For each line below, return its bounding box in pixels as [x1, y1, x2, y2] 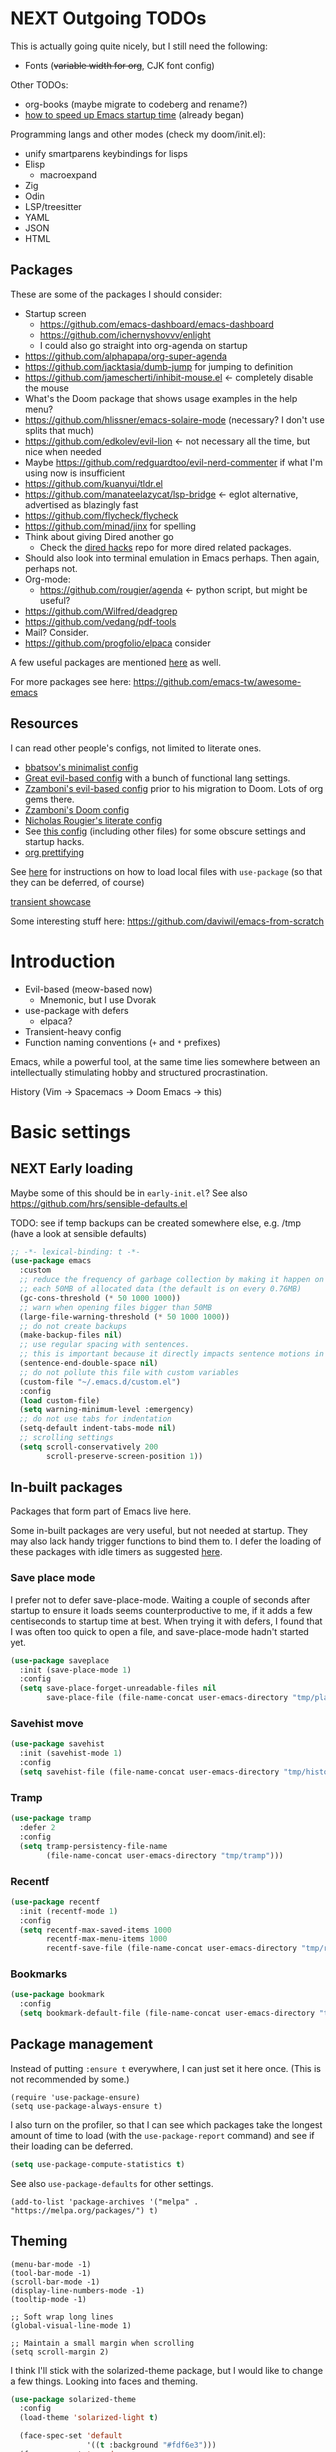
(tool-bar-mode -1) [10, 2268, 92, 2278]
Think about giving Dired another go [24, 530, 174, 542]
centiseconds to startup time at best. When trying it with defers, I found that [10, 1615, 323, 1627]
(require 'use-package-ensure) [10, 2092, 141, 2102]
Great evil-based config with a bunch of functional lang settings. [24, 772, 291, 784]
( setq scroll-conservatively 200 [19, 1442, 159, 1452]
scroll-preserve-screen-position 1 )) [46, 1451, 203, 1461]
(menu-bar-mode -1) [10, 2259, 92, 2269]
